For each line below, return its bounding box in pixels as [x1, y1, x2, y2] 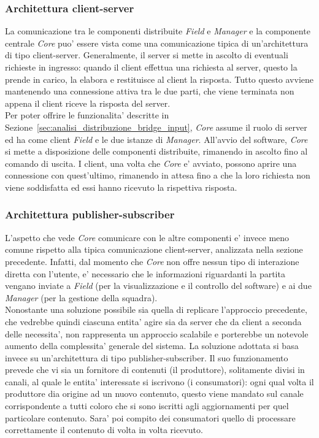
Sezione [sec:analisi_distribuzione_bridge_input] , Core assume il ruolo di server [5, 120, 307, 133]
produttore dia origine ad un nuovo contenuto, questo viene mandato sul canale [5, 387, 304, 400]
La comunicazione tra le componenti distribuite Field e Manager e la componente [5, 25, 310, 37]
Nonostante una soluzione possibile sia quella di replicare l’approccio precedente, [5, 303, 307, 316]
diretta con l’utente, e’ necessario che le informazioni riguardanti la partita [5, 267, 285, 280]
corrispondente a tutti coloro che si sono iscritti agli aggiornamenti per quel [5, 399, 289, 412]
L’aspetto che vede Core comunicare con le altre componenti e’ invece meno [5, 231, 290, 244]
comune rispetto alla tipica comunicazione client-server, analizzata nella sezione [5, 243, 303, 256]
